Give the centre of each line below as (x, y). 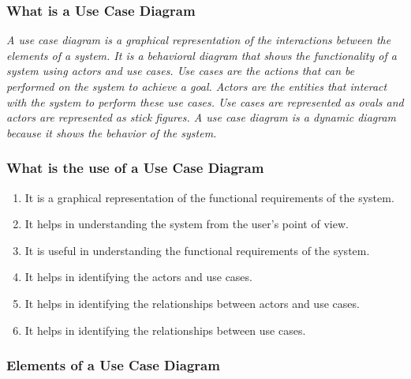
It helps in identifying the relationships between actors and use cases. (192, 303)
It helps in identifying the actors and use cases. (138, 277)
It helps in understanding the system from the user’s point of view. (187, 224)
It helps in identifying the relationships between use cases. (165, 330)
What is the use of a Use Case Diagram (135, 168)
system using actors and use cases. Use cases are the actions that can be (181, 71)
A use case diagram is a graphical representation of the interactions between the (199, 40)
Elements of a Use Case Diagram (113, 365)
